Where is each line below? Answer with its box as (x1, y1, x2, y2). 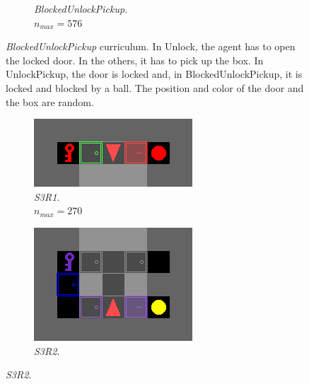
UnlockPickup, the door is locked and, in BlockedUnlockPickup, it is (6, 66, 303, 81)
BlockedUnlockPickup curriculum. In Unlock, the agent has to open (6, 39, 296, 54)
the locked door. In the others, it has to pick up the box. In (6, 52, 264, 67)
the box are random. (6, 94, 94, 109)
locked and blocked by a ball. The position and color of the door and (6, 80, 304, 95)
